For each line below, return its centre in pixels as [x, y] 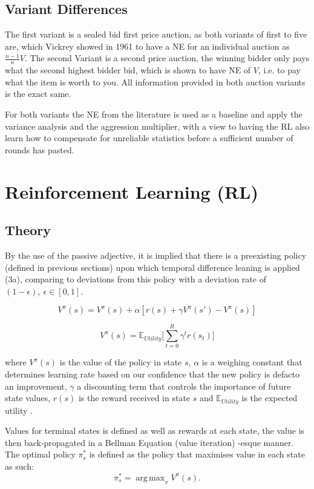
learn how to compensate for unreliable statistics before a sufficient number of [149, 138]
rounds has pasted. [40, 149]
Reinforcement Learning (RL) [132, 191]
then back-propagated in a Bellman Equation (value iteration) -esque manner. [149, 442]
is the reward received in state [134, 398]
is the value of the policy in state [121, 362]
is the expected [270, 398]
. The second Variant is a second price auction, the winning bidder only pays [167, 58]
